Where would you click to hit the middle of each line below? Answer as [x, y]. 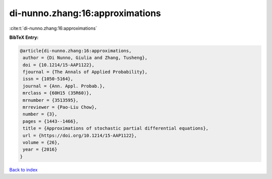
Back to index [23, 169]
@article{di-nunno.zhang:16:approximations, [76, 51]
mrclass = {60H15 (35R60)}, [57, 93]
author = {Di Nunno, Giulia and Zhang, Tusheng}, [85, 58]
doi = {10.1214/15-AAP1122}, [59, 65]
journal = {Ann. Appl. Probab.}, [64, 86]
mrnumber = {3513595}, [51, 100]
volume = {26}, [42, 142]
